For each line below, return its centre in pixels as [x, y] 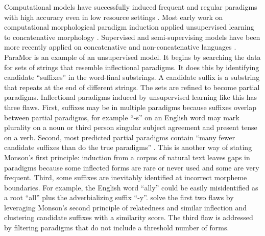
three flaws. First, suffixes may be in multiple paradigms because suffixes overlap [130, 107]
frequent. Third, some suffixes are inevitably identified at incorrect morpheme [126, 177]
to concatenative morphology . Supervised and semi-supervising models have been [132, 37]
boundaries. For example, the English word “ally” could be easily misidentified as [131, 187]
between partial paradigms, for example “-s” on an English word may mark [122, 117]
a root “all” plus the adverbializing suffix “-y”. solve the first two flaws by [119, 197]
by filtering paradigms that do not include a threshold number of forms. [117, 228]
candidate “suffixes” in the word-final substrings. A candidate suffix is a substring [132, 77]
